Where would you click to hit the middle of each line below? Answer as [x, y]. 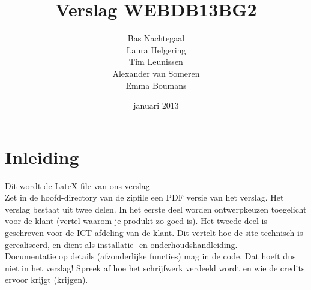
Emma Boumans [156, 85]
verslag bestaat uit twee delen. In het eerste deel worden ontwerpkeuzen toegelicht [156, 209]
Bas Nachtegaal [156, 38]
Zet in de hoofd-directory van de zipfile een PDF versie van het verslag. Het [144, 197]
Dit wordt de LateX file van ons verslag [77, 185]
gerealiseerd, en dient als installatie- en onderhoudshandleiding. [121, 244]
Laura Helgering [156, 50]
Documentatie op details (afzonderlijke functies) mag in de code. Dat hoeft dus [150, 256]
